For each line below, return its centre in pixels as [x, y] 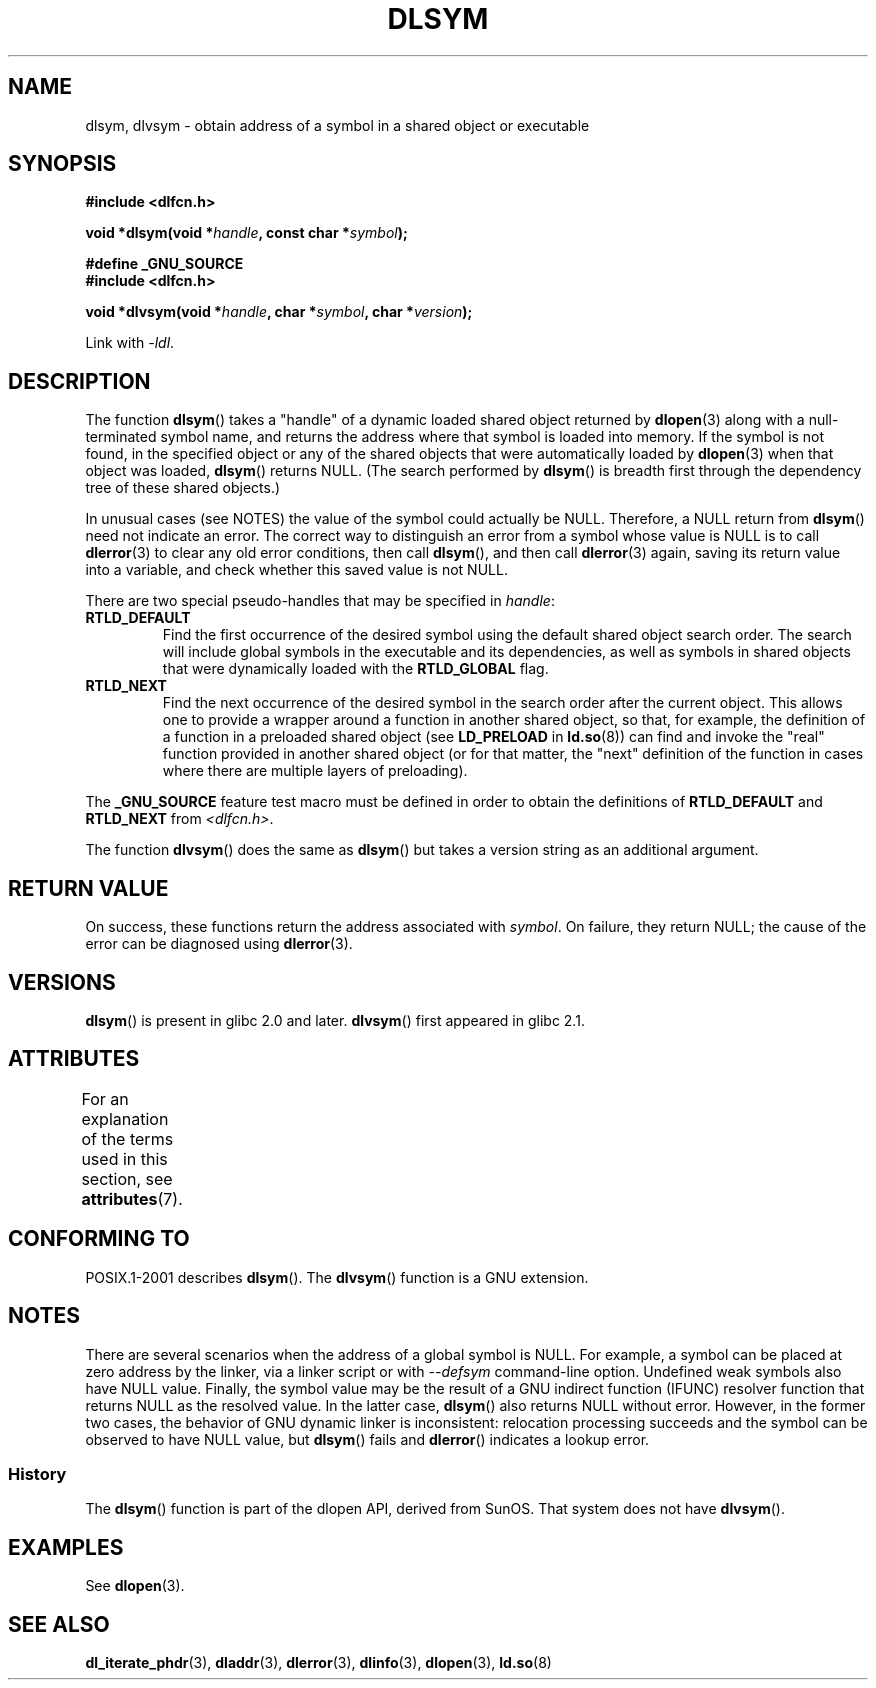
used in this [124, 1158]
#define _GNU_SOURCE [164, 264]
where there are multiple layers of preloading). [315, 771]
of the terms [127, 1138]
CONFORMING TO [99, 1239]
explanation [125, 1118]
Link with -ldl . [130, 343]
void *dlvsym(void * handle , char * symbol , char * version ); [279, 312]
